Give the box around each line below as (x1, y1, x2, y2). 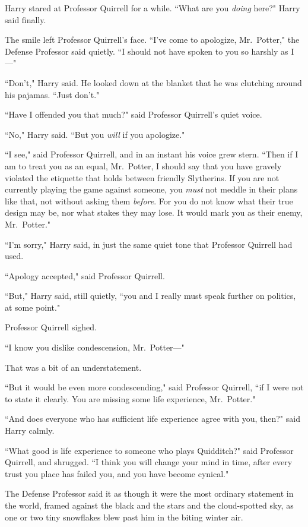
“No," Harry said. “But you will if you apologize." (5, 128, 185, 140)
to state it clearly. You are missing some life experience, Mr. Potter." (5, 392, 256, 405)
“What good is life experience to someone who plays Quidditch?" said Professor (5, 444, 294, 456)
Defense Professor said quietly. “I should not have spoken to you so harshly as (5, 45, 288, 57)
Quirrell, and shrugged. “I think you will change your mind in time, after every (5, 456, 293, 468)
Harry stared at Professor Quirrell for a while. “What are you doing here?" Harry (5, 2, 300, 14)
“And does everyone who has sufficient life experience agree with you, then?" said (5, 412, 300, 425)
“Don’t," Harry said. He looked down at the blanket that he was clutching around (5, 76, 302, 89)
